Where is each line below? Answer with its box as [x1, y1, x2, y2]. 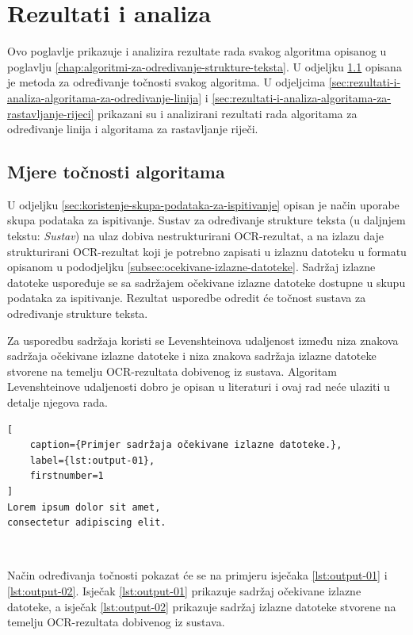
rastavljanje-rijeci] [7, 105, 94, 121]
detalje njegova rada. [7, 394, 108, 411]
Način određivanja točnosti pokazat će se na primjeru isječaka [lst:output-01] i [7, 567, 388, 583]
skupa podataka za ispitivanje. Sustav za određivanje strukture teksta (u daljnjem [7, 212, 406, 228]
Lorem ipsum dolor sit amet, [7, 501, 161, 513]
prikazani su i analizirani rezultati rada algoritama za [98, 105, 358, 121]
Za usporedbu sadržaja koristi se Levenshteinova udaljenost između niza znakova [7, 331, 399, 348]
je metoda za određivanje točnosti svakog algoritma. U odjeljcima [7, 74, 326, 90]
